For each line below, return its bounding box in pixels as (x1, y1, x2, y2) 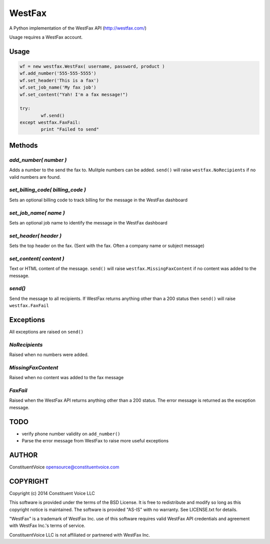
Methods (9, 141, 38, 150)
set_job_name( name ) (9, 209, 65, 216)
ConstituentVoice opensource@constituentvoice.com (9, 464, 119, 470)
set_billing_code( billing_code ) (9, 186, 86, 193)
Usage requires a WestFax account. (9, 34, 83, 40)
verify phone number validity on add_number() (21, 431, 120, 437)
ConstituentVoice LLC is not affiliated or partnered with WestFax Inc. (9, 531, 150, 538)
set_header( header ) (9, 232, 62, 239)
